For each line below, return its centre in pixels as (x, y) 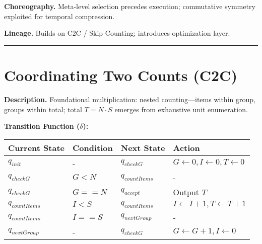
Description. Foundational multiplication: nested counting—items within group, (130, 99)
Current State (37, 147)
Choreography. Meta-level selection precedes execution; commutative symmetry (130, 6)
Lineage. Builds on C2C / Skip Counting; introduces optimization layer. (117, 33)
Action (186, 147)
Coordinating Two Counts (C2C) (121, 75)
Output (186, 192)
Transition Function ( (42, 126)
